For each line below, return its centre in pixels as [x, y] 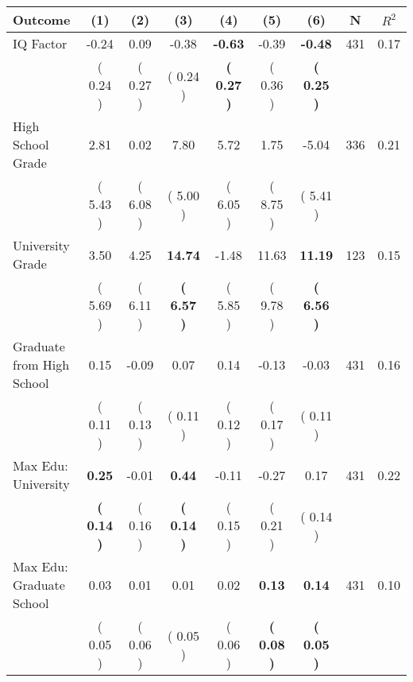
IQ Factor [40, 43]
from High [41, 364]
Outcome [42, 19]
